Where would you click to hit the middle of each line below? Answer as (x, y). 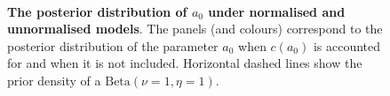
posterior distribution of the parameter (113, 45)
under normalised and (277, 11)
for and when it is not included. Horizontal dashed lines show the (185, 63)
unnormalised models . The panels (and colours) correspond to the (195, 29)
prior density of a (54, 80)
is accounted (347, 45)
